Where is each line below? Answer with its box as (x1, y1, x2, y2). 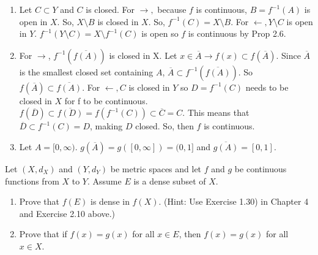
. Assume (87, 174, 122, 187)
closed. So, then (135, 120, 194, 132)
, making (89, 120, 123, 132)
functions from (5, 174, 59, 187)
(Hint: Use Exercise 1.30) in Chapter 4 (164, 195, 309, 208)
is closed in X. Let (109, 48, 177, 61)
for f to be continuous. (64, 94, 148, 107)
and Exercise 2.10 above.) (19, 207, 116, 219)
